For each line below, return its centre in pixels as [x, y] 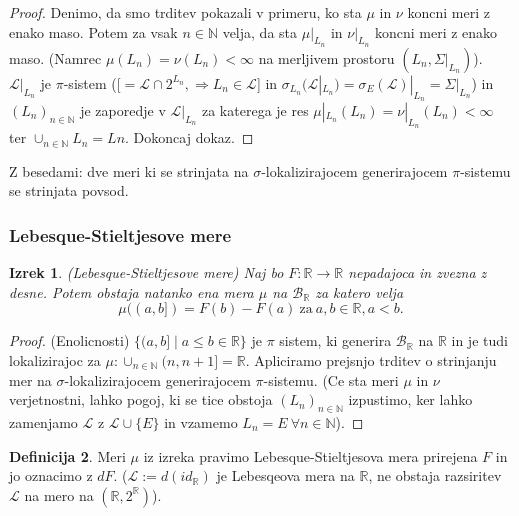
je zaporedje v [123, 110]
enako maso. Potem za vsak [93, 31]
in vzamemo [201, 421]
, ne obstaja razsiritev [435, 475]
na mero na [59, 494]
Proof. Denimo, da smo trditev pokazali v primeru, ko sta [185, 12]
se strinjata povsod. [69, 190]
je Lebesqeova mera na [285, 475]
